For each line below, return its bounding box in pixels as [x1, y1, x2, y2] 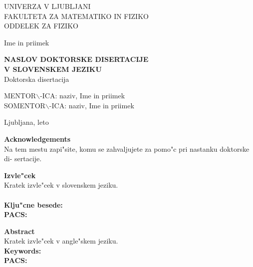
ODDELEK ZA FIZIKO [4, 20, 78, 31]
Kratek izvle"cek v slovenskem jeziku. [4, 180, 118, 190]
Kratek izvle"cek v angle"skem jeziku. [4, 236, 118, 246]
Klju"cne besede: [4, 199, 63, 210]
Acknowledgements [4, 133, 71, 144]
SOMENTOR [4, 100, 45, 110]
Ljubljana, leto [4, 117, 49, 127]
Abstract [4, 226, 35, 236]
